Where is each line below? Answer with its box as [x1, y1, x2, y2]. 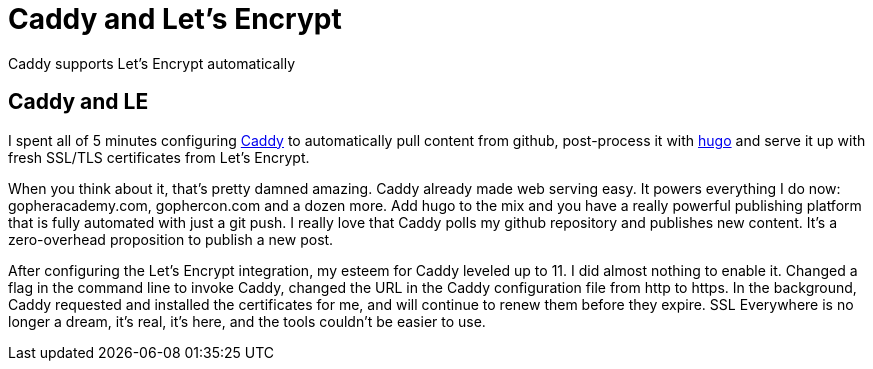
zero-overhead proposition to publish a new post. [8, 230, 334, 248]
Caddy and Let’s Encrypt [8, 2, 342, 36]
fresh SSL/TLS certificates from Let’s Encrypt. [8, 148, 310, 166]
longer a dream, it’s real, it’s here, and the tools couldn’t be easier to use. [8, 312, 486, 330]
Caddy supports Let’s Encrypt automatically [8, 54, 296, 72]
